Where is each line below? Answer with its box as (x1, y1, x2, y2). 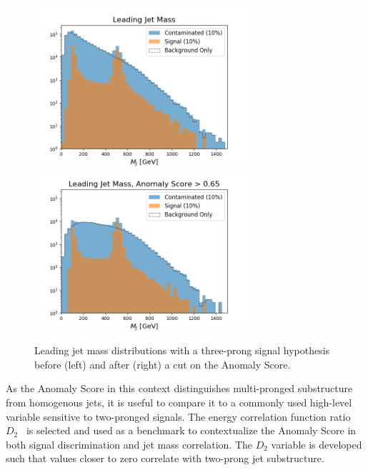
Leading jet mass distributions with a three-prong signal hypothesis (34, 343, 330, 358)
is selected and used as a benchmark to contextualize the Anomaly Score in (26, 423, 357, 438)
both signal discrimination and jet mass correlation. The (6, 436, 253, 451)
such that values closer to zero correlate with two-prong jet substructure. (6, 451, 324, 466)
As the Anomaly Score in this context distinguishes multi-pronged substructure (6, 381, 353, 396)
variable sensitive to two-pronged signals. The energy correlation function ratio (6, 409, 351, 424)
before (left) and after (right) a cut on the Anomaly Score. (34, 356, 291, 371)
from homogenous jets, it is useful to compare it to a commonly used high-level (6, 394, 352, 409)
